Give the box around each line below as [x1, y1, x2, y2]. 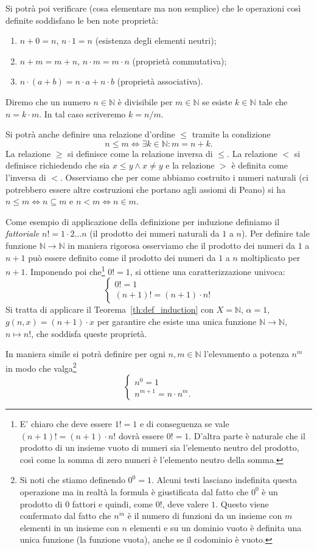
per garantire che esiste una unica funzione [97, 315, 257, 327]
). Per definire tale [241, 227, 310, 240]
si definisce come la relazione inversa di [68, 147, 213, 159]
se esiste [202, 95, 232, 108]
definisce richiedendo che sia [5, 159, 110, 172]
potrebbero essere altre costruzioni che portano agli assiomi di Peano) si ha [5, 183, 286, 195]
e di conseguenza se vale [139, 417, 229, 430]
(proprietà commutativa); [132, 54, 227, 67]
